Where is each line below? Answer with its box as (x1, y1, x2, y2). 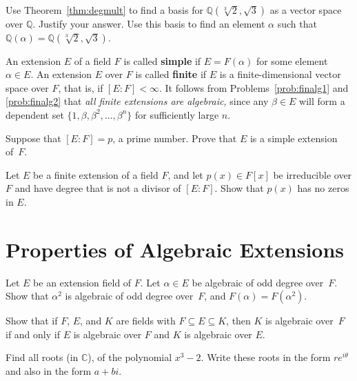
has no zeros (297, 181, 349, 195)
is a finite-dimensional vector (219, 67, 341, 81)
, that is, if (58, 80, 103, 95)
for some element (256, 53, 328, 68)
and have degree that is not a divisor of (14, 181, 181, 195)
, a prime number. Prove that (112, 130, 237, 145)
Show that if (6, 313, 58, 328)
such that (277, 17, 317, 30)
